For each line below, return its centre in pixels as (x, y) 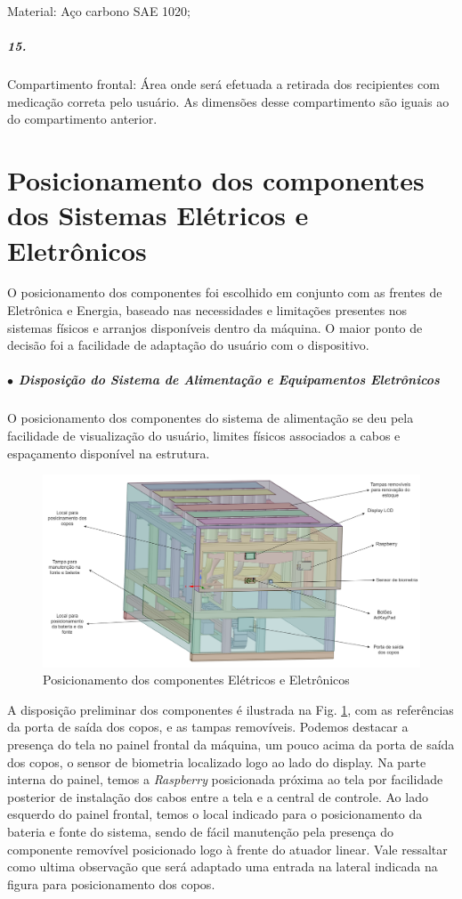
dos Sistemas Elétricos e (158, 215)
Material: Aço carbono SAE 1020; (99, 11)
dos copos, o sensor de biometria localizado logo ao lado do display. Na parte (217, 761)
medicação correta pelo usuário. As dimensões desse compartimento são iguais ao (228, 101)
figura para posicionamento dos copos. (111, 883)
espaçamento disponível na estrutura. (109, 453)
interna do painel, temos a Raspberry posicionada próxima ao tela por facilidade (225, 779)
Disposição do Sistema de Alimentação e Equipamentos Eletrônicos (229, 380)
